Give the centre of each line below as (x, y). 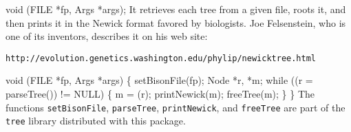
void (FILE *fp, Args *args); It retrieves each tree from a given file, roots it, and (176, 9)
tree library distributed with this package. (96, 121)
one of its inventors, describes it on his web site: (107, 36)
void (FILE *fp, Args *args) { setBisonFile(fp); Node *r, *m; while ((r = (159, 80)
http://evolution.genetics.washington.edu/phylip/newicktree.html (161, 58)
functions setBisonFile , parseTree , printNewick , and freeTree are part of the (175, 107)
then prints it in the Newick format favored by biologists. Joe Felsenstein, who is (176, 22)
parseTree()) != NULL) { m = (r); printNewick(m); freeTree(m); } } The (160, 94)
